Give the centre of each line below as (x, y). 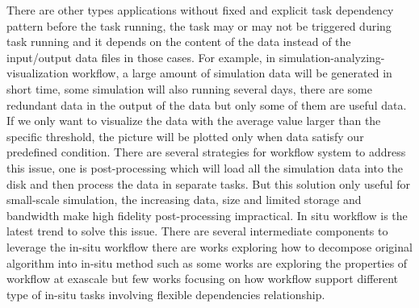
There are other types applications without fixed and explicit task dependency (200, 10)
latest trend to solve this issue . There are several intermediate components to (197, 231)
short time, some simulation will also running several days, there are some (189, 88)
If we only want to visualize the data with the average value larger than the (194, 121)
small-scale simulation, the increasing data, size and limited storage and (184, 200)
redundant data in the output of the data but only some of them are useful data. (207, 104)
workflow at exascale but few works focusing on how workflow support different (203, 279)
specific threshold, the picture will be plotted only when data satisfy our (185, 136)
